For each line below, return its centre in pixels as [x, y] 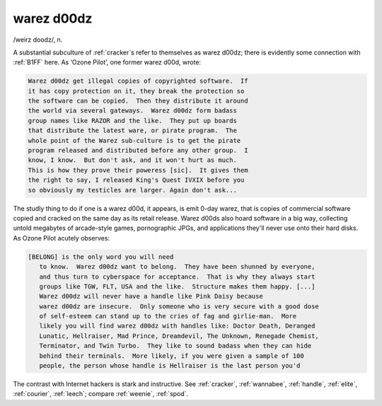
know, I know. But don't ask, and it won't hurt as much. [132, 160]
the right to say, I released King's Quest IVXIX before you [136, 180]
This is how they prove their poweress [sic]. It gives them [138, 170]
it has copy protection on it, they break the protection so [136, 91]
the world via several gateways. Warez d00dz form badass [132, 111]
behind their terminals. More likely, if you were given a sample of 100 [172, 356]
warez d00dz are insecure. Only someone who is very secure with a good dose [179, 306]
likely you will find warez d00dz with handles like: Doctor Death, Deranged [177, 326]
